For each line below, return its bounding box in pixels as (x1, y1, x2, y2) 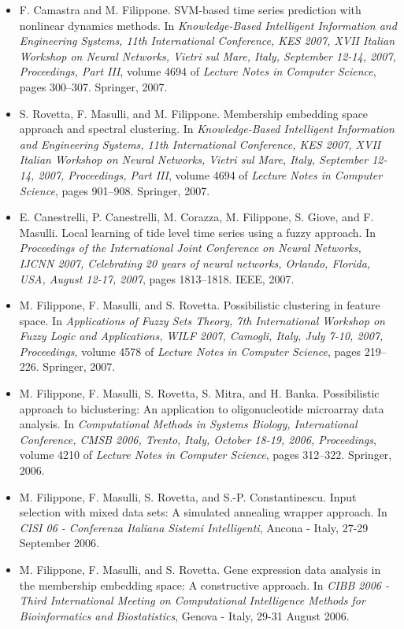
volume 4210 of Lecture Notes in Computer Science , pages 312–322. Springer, (19, 446, 392, 463)
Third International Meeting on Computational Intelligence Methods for (19, 592, 365, 609)
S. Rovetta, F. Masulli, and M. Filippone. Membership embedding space (19, 105, 369, 121)
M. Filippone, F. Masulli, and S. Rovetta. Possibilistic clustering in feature (19, 297, 380, 313)
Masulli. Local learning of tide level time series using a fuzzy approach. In (19, 224, 376, 240)
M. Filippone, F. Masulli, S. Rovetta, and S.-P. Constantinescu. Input (19, 488, 357, 505)
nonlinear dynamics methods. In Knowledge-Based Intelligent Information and (19, 17, 397, 33)
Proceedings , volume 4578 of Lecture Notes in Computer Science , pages (19, 342, 361, 359)
